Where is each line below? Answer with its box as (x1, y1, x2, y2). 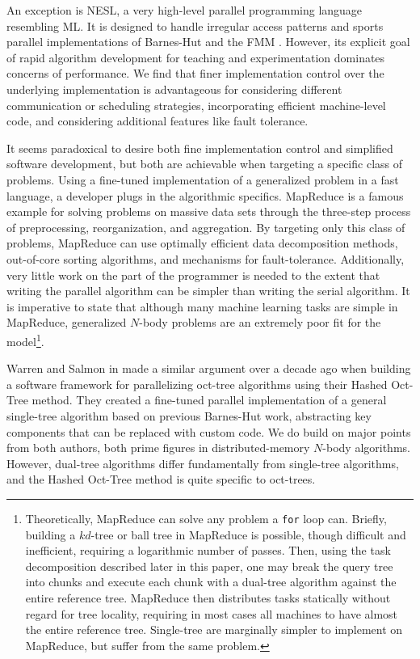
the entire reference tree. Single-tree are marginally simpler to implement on (25, 621, 403, 638)
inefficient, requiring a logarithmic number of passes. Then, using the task (25, 542, 391, 559)
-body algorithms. (322, 439, 410, 456)
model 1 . (6, 330, 44, 349)
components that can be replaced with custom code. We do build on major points (6, 423, 411, 440)
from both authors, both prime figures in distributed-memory (6, 439, 310, 456)
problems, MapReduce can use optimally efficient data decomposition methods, (6, 234, 398, 251)
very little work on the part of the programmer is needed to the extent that (6, 266, 380, 283)
